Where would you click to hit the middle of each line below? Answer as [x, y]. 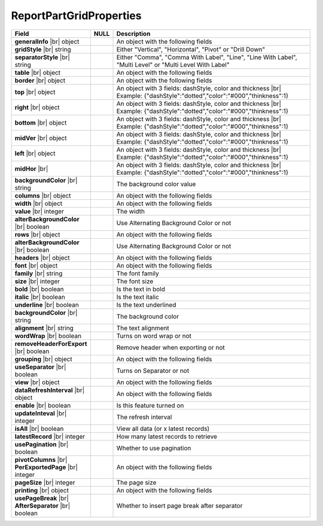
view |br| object [37, 382]
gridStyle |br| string [43, 49]
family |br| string [39, 273]
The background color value [156, 184]
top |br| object [35, 92]
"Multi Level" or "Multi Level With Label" [173, 65]
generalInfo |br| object [47, 41]
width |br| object [39, 203]
